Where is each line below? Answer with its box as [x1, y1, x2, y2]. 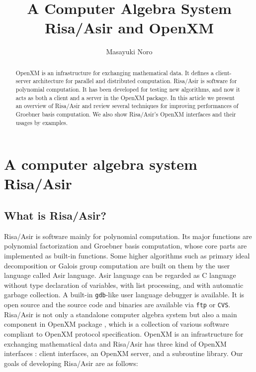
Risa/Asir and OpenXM [44, 17, 214, 38]
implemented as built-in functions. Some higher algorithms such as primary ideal [4, 250, 250, 261]
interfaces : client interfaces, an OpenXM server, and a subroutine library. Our [4, 348, 243, 359]
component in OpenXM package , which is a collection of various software [4, 319, 229, 329]
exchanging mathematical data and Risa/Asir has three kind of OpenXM [4, 338, 227, 349]
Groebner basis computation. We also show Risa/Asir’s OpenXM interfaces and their [15, 110, 236, 118]
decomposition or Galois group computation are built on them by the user [4, 260, 230, 270]
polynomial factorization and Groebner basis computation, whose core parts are [4, 241, 247, 251]
